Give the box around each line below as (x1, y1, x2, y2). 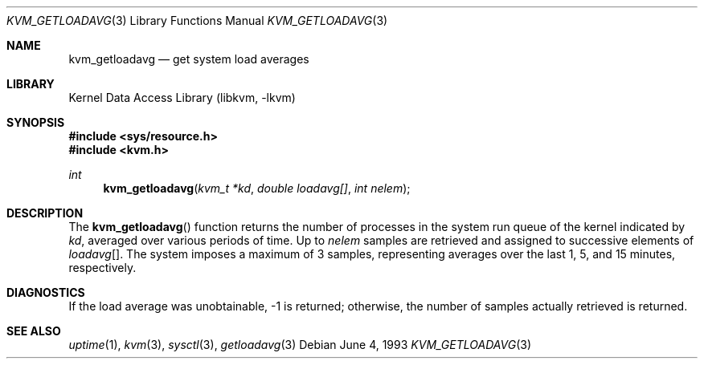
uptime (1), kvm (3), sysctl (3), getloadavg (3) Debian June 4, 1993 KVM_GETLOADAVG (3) (68, 338, 532, 351)
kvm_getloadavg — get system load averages (68, 52, 309, 66)
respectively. (68, 261, 137, 274)
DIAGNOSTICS (6, 286, 85, 299)
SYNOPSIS (6, 116, 65, 129)
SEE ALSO (6, 324, 61, 338)
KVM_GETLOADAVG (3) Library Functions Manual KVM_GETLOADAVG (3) (6, 14, 388, 27)
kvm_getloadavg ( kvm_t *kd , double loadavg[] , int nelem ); (103, 181, 411, 195)
